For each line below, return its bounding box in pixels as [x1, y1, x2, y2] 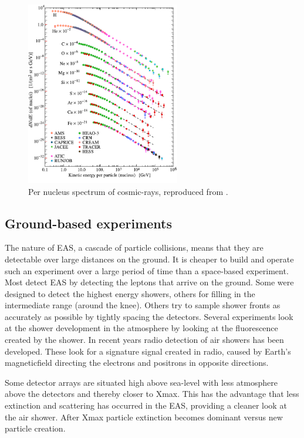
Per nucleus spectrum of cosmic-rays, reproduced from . [28, 185, 228, 197]
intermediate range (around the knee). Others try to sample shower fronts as [5, 299, 281, 311]
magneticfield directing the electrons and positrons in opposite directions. [5, 356, 269, 369]
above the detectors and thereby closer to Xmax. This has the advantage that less [5, 388, 299, 400]
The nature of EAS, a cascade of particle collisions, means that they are [5, 241, 264, 254]
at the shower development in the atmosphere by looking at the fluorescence [5, 322, 278, 334]
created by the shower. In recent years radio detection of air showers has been [5, 333, 284, 346]
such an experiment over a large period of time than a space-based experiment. [5, 264, 289, 277]
